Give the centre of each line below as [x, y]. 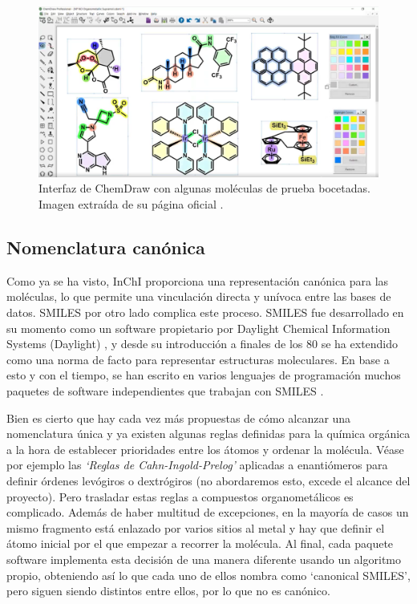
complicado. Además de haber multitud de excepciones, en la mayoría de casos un [208, 512]
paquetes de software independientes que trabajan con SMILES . [165, 390]
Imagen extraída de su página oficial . [131, 204]
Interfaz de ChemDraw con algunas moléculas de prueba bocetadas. [204, 188]
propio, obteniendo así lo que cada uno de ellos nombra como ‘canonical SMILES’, [208, 575]
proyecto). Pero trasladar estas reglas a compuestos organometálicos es [180, 496]
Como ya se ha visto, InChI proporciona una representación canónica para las [198, 280]
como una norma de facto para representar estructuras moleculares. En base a [198, 359]
